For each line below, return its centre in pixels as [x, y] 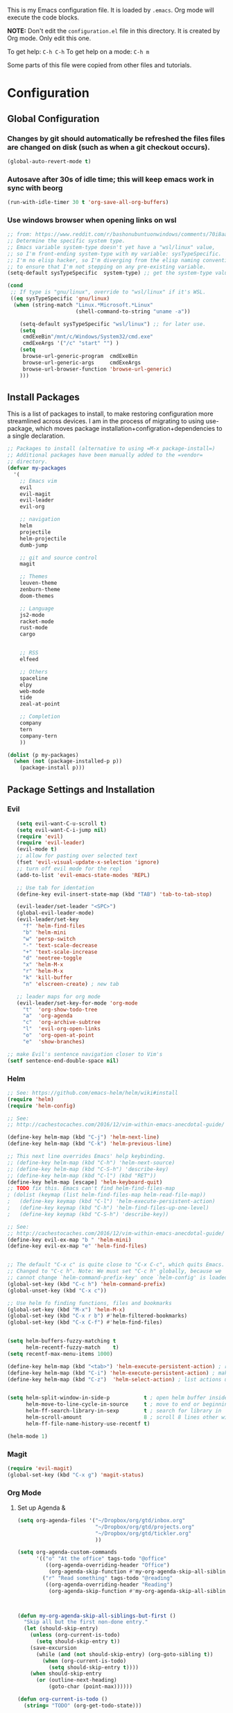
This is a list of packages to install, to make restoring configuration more [110, 414]
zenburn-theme [40, 590]
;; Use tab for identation [55, 887]
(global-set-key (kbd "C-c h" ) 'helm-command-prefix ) [87, 1284]
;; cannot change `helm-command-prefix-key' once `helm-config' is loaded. [119, 1278]
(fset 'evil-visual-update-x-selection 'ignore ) [88, 862]
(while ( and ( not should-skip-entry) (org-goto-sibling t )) [124, 1654]
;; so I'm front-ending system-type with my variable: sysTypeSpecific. [114, 254]
